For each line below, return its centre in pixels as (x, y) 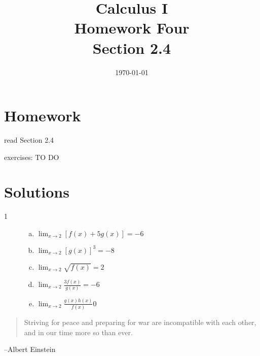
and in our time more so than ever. (78, 332)
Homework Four (132, 28)
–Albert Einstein (30, 349)
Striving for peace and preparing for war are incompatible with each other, (140, 322)
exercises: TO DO (32, 157)
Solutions (37, 192)
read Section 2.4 (29, 140)
